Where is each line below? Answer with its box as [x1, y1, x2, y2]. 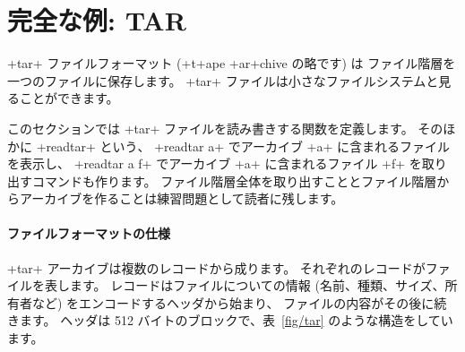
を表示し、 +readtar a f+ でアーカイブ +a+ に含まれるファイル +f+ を [7, 154, 422, 173]
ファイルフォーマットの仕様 [7, 224, 170, 243]
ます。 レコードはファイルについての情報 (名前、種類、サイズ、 [69, 276, 445, 295]
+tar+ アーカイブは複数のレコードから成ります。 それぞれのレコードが [7, 258, 426, 277]
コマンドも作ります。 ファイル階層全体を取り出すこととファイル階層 [31, 171, 437, 190]
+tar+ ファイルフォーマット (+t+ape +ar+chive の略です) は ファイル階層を [7, 54, 456, 73]
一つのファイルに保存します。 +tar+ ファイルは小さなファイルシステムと [7, 71, 439, 90]
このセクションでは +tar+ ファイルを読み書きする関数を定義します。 [7, 118, 414, 137]
